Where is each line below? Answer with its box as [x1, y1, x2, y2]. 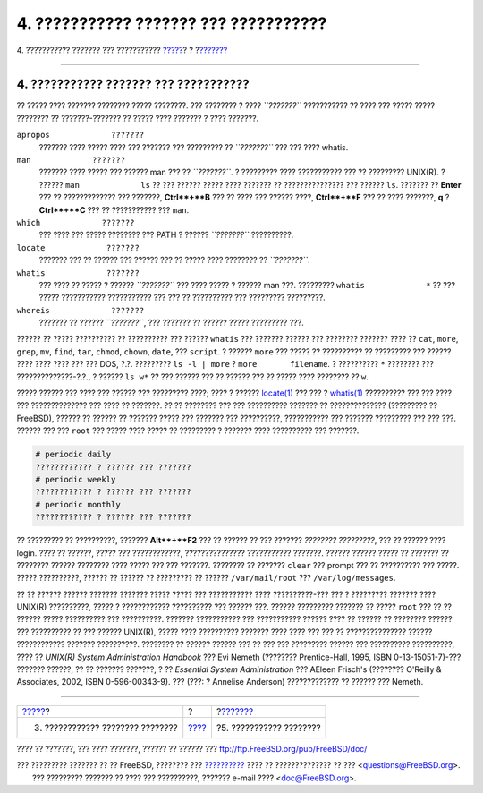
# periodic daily [35, 449, 112, 460]
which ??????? [16, 217, 135, 227]
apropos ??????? [16, 130, 145, 141]
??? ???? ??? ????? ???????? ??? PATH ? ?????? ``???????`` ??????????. [38, 229, 294, 241]
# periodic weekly [35, 474, 116, 484]
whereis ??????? [16, 305, 145, 315]
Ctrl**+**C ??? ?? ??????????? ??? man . [38, 204, 190, 215]
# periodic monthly [35, 499, 121, 509]
